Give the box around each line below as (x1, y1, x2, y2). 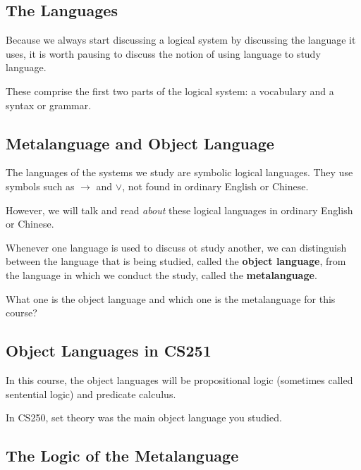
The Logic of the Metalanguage (6, 445, 239, 466)
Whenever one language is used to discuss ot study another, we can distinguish (6, 240, 347, 254)
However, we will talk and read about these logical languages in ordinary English (6, 202, 353, 217)
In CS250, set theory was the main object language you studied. (6, 410, 282, 425)
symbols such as (6, 178, 75, 193)
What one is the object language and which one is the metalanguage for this (6, 291, 336, 306)
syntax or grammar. (6, 97, 92, 112)
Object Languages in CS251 (6, 340, 212, 361)
